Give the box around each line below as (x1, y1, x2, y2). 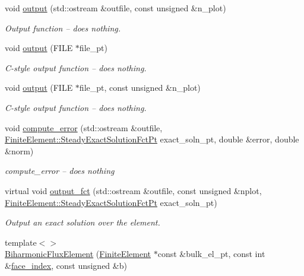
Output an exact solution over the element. (5, 216, 160, 229)
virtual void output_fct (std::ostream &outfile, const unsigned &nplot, (5, 184, 262, 196)
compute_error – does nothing (5, 164, 115, 177)
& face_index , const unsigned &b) (5, 259, 127, 271)
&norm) (5, 144, 34, 157)
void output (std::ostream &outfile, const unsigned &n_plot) (5, 2, 226, 14)
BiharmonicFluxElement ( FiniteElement (5, 248, 151, 260)
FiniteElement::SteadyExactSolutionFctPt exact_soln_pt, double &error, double (5, 133, 299, 145)
